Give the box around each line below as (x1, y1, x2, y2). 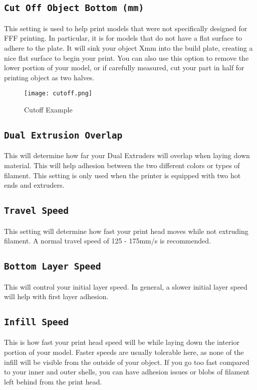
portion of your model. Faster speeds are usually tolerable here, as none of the (4, 347, 244, 357)
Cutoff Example (24, 104, 73, 114)
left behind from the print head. (4, 376, 102, 386)
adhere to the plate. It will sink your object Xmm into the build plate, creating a (4, 42, 253, 53)
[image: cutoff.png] (24, 90, 93, 97)
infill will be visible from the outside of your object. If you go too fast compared (4, 356, 249, 367)
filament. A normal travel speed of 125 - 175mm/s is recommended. (4, 235, 211, 246)
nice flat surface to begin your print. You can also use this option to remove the (4, 52, 249, 63)
